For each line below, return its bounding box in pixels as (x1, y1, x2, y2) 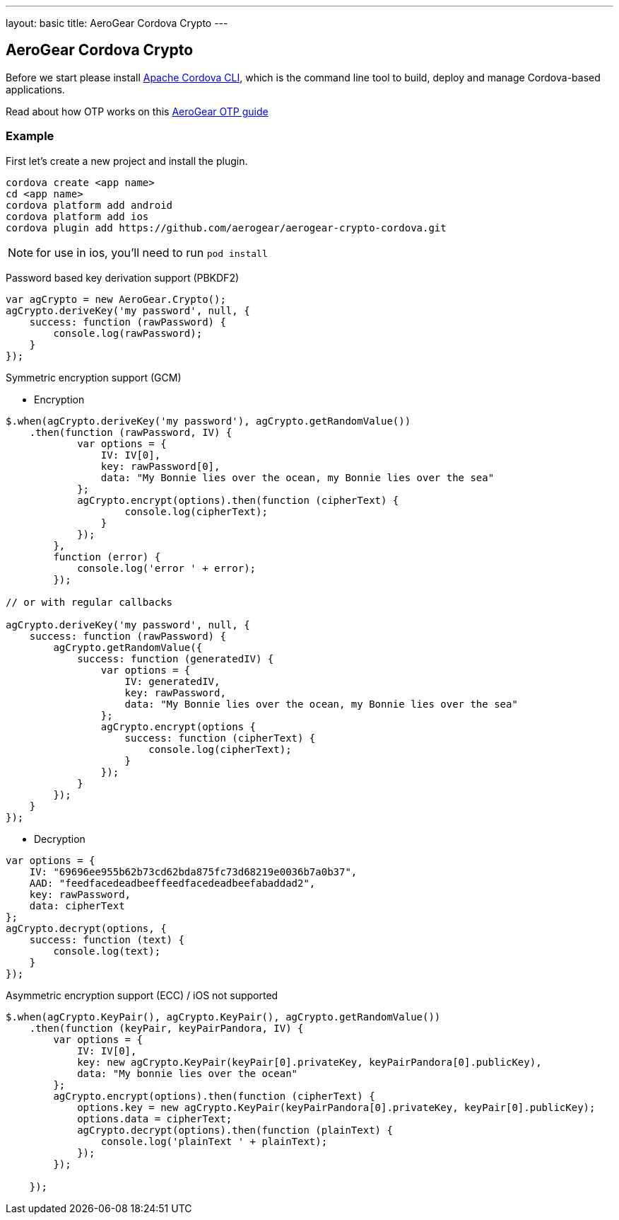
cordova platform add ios (6, 210, 149, 222)
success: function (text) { (29, 933, 184, 945)
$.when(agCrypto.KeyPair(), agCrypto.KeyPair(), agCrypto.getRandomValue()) (6, 1011, 441, 1023)
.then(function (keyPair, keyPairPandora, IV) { (29, 1022, 304, 1034)
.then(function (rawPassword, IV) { (29, 426, 232, 438)
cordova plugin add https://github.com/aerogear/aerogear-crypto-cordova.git (6, 221, 447, 234)
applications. (6, 83, 65, 96)
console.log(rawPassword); (53, 327, 203, 339)
